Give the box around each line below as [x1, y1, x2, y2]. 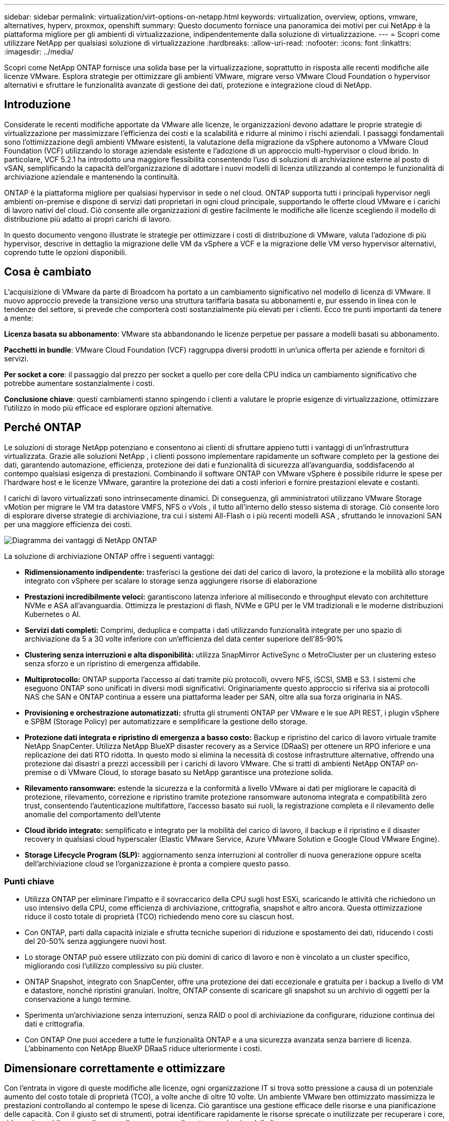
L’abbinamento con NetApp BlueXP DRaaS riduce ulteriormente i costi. [25, 1044, 262, 1053]
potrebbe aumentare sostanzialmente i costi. [4, 378, 155, 388]
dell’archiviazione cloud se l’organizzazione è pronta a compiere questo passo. [25, 859, 291, 868]
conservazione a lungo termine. [25, 995, 132, 1004]
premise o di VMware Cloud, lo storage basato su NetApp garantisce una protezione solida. [25, 767, 333, 777]
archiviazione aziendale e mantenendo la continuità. [4, 172, 179, 181]
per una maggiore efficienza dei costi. [4, 519, 132, 529]
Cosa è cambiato [4, 265, 92, 279]
